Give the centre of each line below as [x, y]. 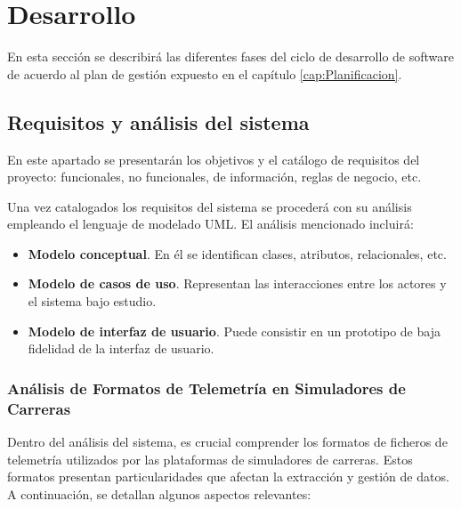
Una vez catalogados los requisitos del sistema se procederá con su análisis [210, 206]
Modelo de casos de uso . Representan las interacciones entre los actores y [237, 283]
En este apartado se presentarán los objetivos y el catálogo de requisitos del [214, 159]
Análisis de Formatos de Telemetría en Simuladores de [206, 388]
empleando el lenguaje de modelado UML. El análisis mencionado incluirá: [210, 224]
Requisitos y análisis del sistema [158, 121]
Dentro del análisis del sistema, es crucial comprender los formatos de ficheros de [227, 441]
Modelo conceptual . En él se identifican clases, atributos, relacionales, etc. [237, 253]
